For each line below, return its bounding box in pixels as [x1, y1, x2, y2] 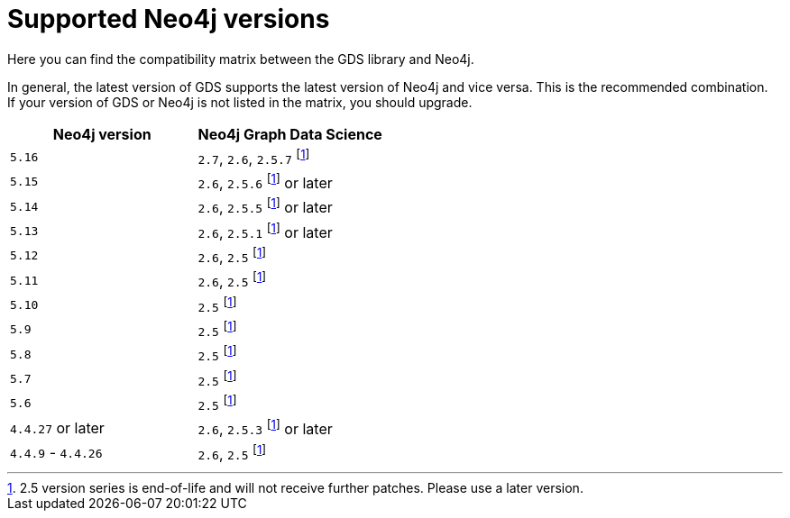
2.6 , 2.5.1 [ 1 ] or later [197, 220, 333, 242]
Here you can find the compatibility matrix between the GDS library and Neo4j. [7, 50, 474, 67]
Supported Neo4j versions [7, 4, 330, 34]
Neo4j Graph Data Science [197, 124, 382, 143]
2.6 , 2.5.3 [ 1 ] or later [197, 417, 333, 439]
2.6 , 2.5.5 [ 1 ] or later [197, 195, 333, 217]
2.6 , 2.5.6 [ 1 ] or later [197, 171, 333, 193]
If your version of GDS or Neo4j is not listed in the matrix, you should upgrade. [7, 94, 473, 110]
